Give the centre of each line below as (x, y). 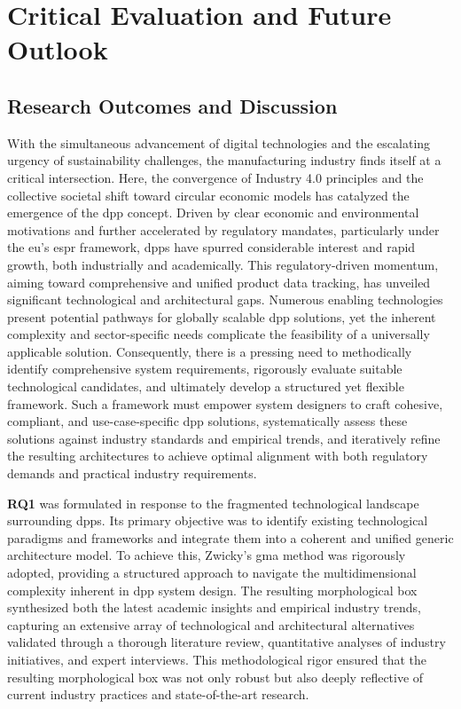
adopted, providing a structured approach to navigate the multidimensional (212, 573)
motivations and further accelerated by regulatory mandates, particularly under (223, 229)
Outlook (58, 49)
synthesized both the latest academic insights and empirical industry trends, (214, 607)
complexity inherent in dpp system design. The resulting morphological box (212, 590)
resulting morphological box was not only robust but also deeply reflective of (215, 677)
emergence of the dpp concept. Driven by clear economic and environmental (213, 213)
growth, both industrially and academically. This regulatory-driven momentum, (223, 264)
